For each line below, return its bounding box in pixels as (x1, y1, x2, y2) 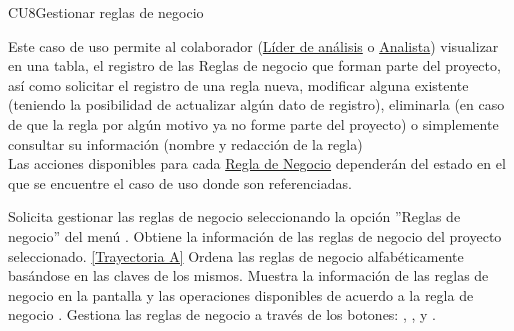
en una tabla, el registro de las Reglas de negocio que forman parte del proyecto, (8, 55, 501, 76)
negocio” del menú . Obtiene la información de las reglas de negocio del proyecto (8, 225, 502, 246)
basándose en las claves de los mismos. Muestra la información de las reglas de (8, 265, 489, 286)
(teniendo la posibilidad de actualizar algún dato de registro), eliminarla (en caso (8, 94, 505, 115)
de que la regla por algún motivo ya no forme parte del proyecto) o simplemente (8, 113, 499, 134)
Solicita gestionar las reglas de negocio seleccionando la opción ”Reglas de (8, 206, 461, 227)
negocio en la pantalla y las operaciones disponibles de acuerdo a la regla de (8, 284, 474, 305)
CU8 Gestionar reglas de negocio (8, 2, 204, 22)
